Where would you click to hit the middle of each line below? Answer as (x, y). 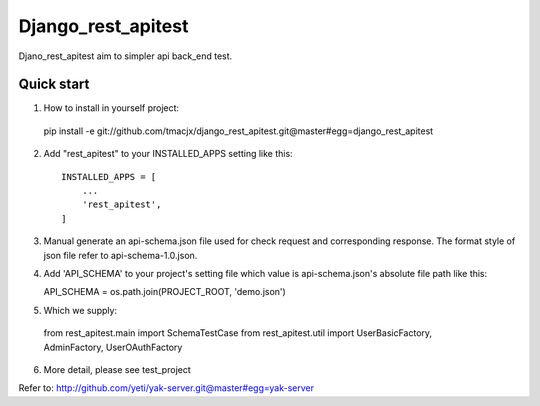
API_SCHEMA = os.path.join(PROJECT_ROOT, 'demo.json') (165, 292)
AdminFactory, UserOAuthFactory (113, 347)
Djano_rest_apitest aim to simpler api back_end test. (125, 56)
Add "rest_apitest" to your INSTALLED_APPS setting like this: (168, 154)
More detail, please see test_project (117, 369)
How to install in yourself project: (111, 108)
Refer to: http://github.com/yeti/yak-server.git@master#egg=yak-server (166, 388)
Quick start (54, 84)
